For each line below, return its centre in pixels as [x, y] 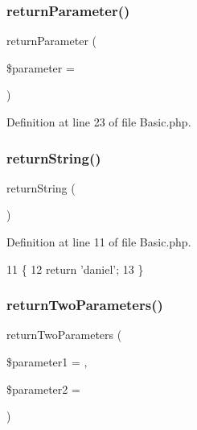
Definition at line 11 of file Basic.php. [99, 242]
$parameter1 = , [47, 362]
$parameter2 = [43, 389]
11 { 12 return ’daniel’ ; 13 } [75, 269]
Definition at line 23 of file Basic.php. [99, 122]
